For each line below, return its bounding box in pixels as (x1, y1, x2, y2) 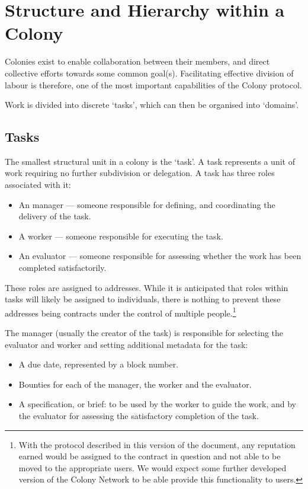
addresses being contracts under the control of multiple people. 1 (5, 305, 236, 319)
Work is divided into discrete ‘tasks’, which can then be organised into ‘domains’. (5, 98, 299, 111)
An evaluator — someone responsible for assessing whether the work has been (18, 250, 301, 262)
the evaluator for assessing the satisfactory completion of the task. (18, 410, 259, 422)
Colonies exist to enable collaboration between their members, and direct (5, 55, 270, 68)
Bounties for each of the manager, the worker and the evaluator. (18, 378, 252, 390)
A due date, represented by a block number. (18, 358, 179, 370)
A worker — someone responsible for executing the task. (18, 229, 223, 242)
